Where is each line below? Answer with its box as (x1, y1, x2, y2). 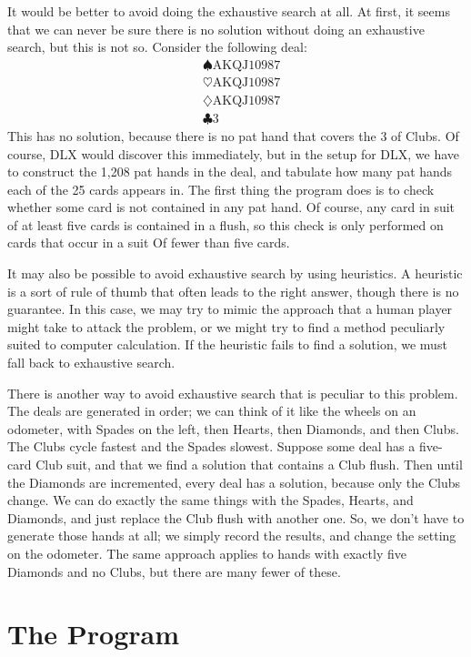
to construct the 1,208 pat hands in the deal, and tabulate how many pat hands (7, 162, 453, 181)
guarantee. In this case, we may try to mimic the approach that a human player (7, 299, 453, 318)
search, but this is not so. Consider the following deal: (7, 37, 307, 56)
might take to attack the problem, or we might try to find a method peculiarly (7, 317, 446, 336)
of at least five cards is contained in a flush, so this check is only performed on (7, 215, 444, 234)
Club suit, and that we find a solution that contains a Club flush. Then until (35, 455, 463, 473)
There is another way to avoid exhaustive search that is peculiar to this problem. (7, 383, 458, 402)
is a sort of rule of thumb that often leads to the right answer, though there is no (7, 281, 459, 300)
